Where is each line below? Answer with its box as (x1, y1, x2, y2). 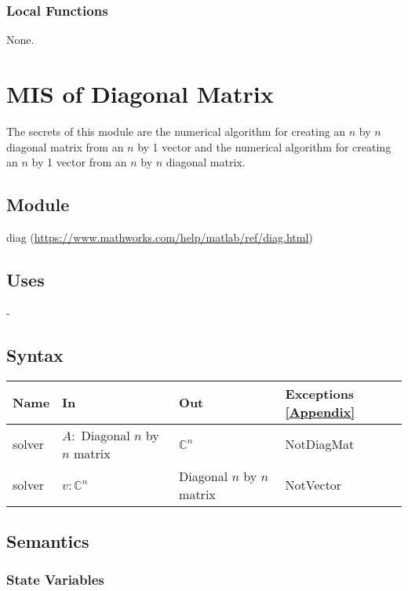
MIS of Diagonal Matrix (6, 78, 274, 109)
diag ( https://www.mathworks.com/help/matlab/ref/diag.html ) (6, 228, 313, 245)
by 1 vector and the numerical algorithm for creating (137, 138, 392, 155)
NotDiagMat (285, 435, 355, 454)
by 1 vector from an (31, 154, 127, 170)
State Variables (6, 570, 104, 589)
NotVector (285, 476, 342, 494)
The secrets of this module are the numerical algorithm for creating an (6, 122, 346, 139)
